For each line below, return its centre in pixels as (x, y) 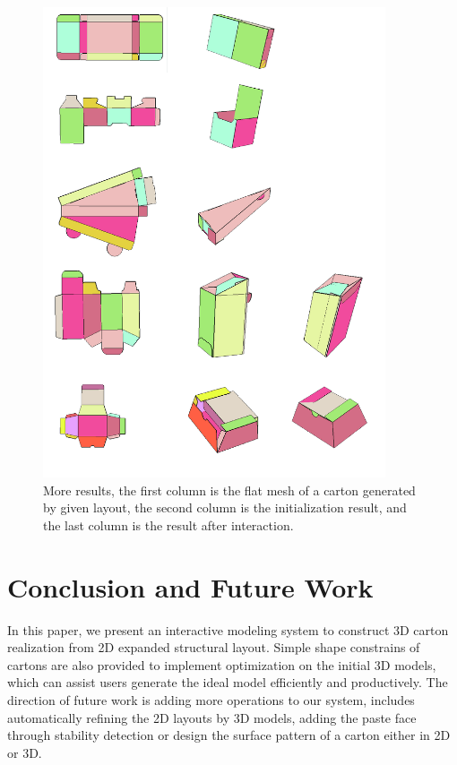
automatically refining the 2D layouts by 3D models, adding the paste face (212, 717)
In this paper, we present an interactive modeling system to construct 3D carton (228, 629)
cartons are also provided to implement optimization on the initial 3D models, (222, 664)
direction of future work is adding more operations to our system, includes (211, 700)
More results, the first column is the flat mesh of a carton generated (229, 490)
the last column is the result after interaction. (168, 524)
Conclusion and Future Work (190, 586)
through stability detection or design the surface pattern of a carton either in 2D (229, 735)
